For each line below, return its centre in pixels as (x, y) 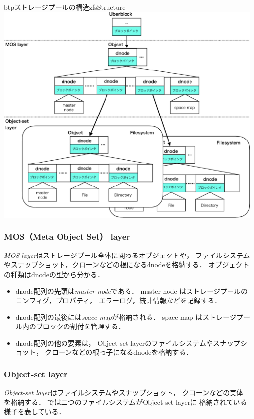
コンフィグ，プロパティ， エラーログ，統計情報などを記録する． (118, 300)
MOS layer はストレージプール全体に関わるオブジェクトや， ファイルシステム (127, 255)
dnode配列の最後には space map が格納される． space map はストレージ (126, 316)
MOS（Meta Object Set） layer (67, 237)
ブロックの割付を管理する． (80, 326)
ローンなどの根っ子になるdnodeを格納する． (122, 352)
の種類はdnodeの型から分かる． (54, 274)
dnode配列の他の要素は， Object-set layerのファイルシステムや (114, 342)
